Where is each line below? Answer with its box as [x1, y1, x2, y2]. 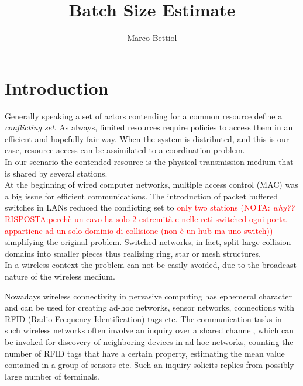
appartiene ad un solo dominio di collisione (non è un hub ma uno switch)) [5, 224, 273, 236]
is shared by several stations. [5, 167, 108, 179]
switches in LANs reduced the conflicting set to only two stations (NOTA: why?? [5, 201, 295, 213]
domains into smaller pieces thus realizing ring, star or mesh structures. [5, 247, 261, 259]
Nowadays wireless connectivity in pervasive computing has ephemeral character [5, 289, 292, 302]
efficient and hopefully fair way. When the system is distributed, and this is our [5, 132, 290, 144]
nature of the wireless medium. [5, 270, 115, 282]
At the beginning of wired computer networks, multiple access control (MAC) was [5, 178, 298, 191]
